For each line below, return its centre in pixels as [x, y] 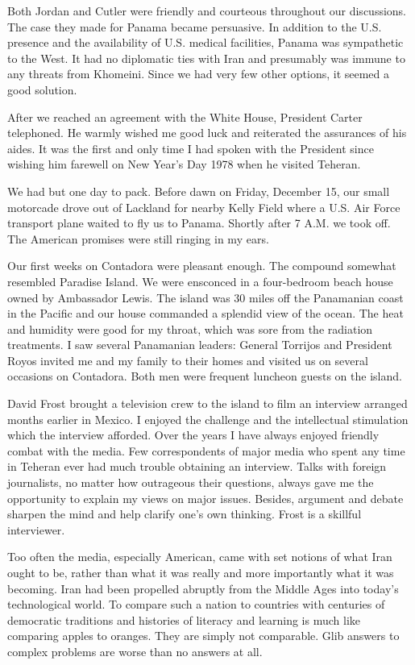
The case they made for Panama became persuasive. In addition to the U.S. [195, 26]
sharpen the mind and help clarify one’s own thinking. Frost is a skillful [185, 514]
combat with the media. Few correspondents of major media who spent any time [206, 450]
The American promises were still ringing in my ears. [138, 238]
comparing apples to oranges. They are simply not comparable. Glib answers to [203, 636]
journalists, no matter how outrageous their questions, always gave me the [191, 482]
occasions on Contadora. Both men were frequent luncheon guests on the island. [205, 376]
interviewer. [36, 529]
